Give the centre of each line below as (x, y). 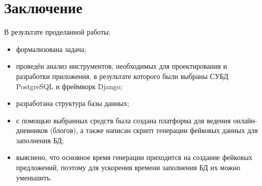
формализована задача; (51, 49)
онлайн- (245, 120)
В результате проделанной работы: (57, 32)
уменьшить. (34, 177)
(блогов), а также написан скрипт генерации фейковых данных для (154, 130)
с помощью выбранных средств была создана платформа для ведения (123, 120)
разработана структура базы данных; (72, 103)
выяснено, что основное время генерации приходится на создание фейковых (134, 157)
